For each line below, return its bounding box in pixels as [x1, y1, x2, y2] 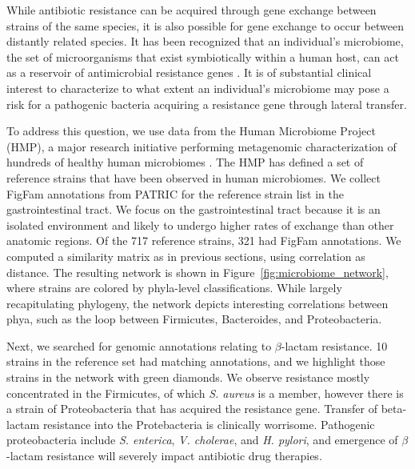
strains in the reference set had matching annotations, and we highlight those [6, 353, 385, 370]
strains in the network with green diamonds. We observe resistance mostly [6, 369, 370, 386]
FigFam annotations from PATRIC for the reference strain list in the [6, 185, 345, 202]
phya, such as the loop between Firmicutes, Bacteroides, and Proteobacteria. [6, 311, 382, 327]
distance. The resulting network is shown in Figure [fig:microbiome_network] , [6, 263, 389, 280]
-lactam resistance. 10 [281, 337, 388, 354]
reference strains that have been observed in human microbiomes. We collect [6, 169, 381, 186]
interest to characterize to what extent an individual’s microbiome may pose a [6, 79, 389, 96]
